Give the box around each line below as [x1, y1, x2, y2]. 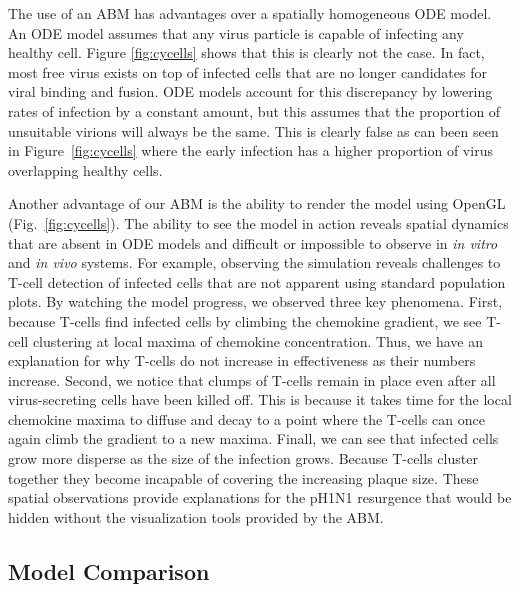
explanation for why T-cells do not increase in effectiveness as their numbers [8, 350, 476, 371]
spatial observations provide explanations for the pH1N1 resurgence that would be [8, 487, 512, 508]
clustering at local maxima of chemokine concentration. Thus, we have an [32, 330, 484, 351]
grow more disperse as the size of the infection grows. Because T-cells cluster [8, 448, 478, 469]
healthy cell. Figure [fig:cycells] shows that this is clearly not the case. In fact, [8, 42, 485, 63]
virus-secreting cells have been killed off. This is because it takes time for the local [8, 389, 512, 410]
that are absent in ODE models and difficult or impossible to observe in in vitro [8, 232, 498, 253]
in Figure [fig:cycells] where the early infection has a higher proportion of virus [8, 140, 493, 161]
